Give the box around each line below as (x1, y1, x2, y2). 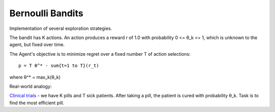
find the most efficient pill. (9, 99, 65, 106)
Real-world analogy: (9, 83, 52, 89)
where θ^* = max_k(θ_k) (9, 74, 61, 80)
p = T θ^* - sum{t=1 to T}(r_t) (18, 63, 99, 68)
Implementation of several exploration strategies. (9, 25, 112, 31)
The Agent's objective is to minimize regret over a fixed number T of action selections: (9, 51, 191, 57)
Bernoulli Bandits (9, 8, 84, 19)
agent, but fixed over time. (9, 42, 65, 48)
